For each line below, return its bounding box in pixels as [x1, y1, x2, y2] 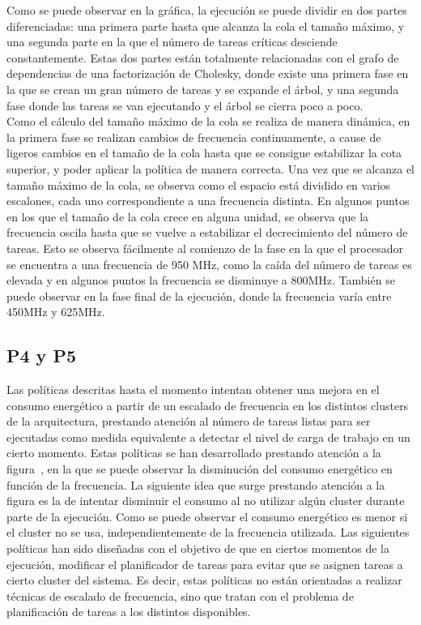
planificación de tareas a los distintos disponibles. [6, 603, 251, 620]
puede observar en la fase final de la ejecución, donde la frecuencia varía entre [6, 287, 392, 304]
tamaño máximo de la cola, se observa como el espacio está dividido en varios [6, 176, 391, 193]
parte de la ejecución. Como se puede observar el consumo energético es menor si [6, 507, 408, 524]
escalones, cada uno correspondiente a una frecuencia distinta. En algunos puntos [6, 192, 410, 209]
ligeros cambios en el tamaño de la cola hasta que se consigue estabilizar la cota [6, 144, 402, 161]
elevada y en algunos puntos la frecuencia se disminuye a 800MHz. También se [6, 272, 395, 289]
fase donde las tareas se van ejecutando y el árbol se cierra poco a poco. [6, 96, 364, 113]
